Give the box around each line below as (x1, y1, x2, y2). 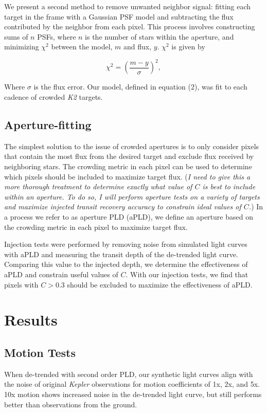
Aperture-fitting (4, 117, 92, 133)
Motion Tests (4, 344, 76, 360)
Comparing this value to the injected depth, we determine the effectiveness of (4, 259, 248, 270)
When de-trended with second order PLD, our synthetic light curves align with (4, 368, 253, 379)
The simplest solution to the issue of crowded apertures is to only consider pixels (4, 140, 259, 151)
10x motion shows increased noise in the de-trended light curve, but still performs (4, 388, 262, 399)
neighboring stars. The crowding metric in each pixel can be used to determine (4, 161, 252, 172)
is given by (171, 41, 205, 52)
